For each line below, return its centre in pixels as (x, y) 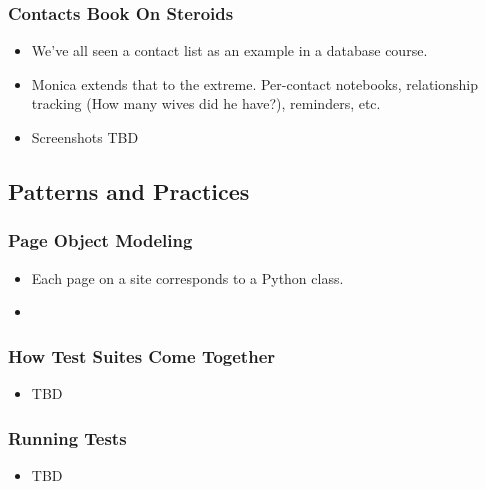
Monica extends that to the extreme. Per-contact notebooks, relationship (255, 83)
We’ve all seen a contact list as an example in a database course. (229, 50)
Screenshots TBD (85, 137)
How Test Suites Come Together (142, 355)
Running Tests (67, 437)
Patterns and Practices (129, 190)
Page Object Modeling (100, 240)
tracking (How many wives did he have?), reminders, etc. (206, 103)
